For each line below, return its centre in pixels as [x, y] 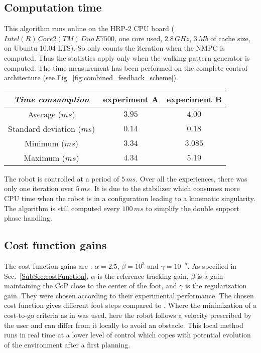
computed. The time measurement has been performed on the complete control [126, 67]
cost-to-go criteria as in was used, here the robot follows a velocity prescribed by [128, 315]
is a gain [210, 276]
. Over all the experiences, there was [191, 178]
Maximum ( [44, 157]
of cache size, [230, 38]
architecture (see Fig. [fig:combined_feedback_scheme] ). [91, 77]
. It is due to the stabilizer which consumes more [165, 188]
